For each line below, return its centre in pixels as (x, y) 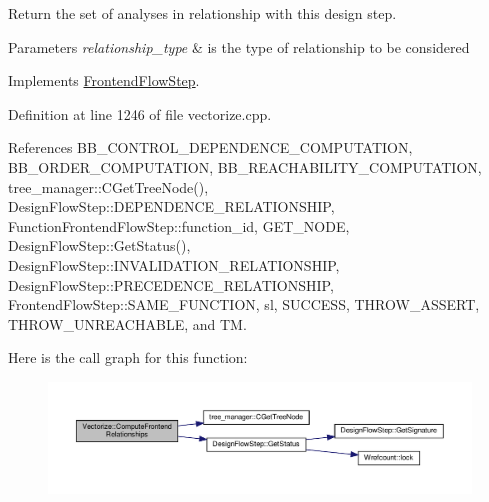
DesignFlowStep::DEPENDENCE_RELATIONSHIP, (171, 206)
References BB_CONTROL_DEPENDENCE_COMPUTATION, (210, 147)
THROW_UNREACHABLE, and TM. (127, 323)
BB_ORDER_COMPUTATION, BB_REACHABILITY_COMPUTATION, (245, 166)
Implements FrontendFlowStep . (104, 80)
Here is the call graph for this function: (128, 357)
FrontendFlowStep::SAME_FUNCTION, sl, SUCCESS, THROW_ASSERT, (244, 304)
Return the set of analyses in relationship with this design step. (202, 13)
